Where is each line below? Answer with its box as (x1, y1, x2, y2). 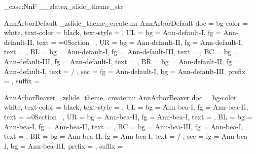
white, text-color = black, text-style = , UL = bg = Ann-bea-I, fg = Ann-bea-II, (4, 102, 248, 112)
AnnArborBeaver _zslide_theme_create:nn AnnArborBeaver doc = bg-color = (4, 92, 244, 102)
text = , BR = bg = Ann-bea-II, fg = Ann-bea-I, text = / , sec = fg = (4, 131, 219, 141)
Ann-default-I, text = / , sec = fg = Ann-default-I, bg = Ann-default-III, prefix (4, 66, 246, 76)
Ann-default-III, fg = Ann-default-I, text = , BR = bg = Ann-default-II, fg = (4, 56, 240, 66)
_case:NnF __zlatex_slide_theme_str (4, 1, 123, 11)
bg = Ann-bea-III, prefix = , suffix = (10, 140, 123, 151)
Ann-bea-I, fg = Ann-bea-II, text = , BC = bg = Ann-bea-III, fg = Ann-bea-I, (4, 121, 243, 131)
